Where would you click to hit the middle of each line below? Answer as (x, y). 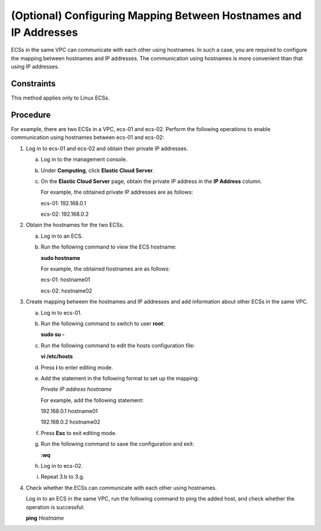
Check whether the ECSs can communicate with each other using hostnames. (121, 487)
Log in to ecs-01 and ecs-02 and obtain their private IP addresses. (107, 148)
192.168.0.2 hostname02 (70, 422)
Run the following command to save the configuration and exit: (117, 444)
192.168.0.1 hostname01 (69, 411)
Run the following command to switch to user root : (103, 323)
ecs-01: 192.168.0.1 (63, 203)
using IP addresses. (35, 67)
